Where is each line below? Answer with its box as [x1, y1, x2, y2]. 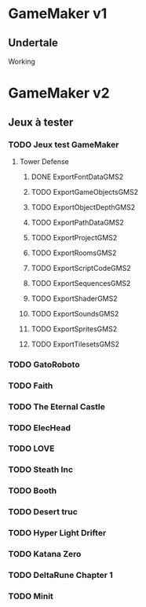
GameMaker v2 [8, 84, 110, 102]
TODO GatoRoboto [8, 359, 80, 370]
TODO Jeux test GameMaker [8, 139, 119, 150]
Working [8, 57, 35, 66]
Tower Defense [19, 156, 69, 166]
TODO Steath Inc [8, 464, 73, 475]
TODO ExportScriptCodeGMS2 [31, 263, 131, 272]
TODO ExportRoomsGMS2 [31, 248, 117, 258]
